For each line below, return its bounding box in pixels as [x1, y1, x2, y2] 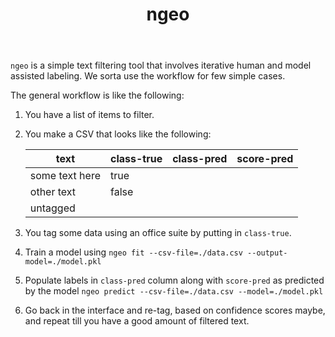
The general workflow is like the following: [10, 89, 185, 102]
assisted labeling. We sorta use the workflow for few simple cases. [10, 70, 286, 82]
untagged [29, 201, 76, 215]
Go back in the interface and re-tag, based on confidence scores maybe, [24, 304, 326, 317]
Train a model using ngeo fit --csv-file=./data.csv [24, 246, 243, 258]
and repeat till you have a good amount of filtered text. [24, 315, 250, 327]
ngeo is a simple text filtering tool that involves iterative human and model [10, 59, 312, 72]
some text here [29, 169, 101, 183]
